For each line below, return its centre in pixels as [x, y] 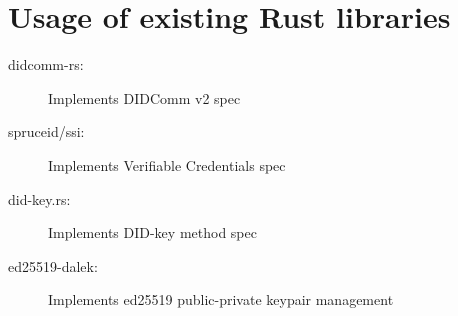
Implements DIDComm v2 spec [144, 97]
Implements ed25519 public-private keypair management [221, 299]
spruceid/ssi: [46, 131]
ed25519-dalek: [53, 265]
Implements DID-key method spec [152, 232]
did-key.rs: [39, 198]
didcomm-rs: [46, 64]
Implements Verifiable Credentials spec [167, 164]
